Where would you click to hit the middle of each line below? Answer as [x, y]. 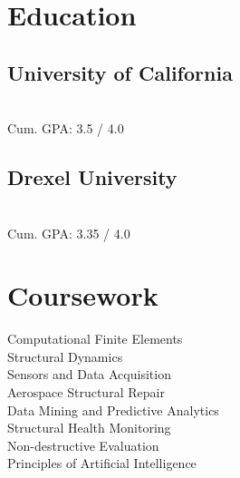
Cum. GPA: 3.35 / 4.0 [69, 233]
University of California [120, 72]
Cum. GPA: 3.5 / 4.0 [66, 128]
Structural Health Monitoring [89, 428]
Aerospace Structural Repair [86, 392]
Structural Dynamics [65, 356]
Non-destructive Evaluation [83, 445]
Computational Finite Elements [95, 339]
